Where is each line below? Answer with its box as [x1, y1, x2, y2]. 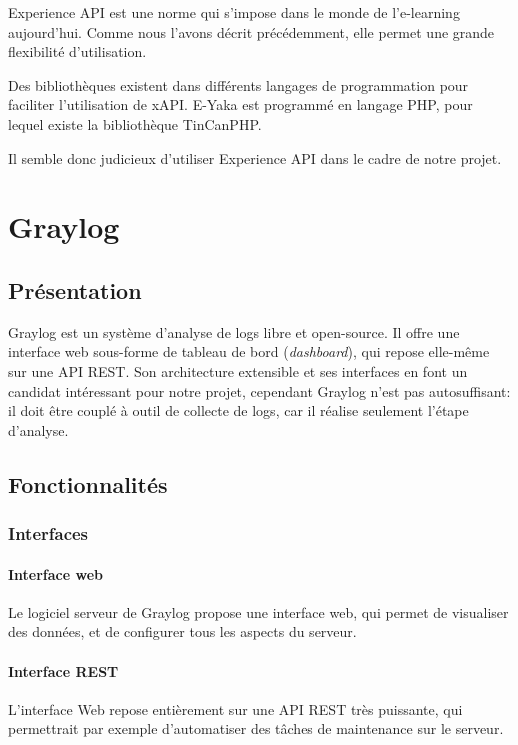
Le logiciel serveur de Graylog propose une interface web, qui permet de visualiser [8, 601, 509, 622]
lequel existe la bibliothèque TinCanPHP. [8, 113, 262, 134]
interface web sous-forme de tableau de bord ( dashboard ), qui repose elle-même [8, 341, 490, 362]
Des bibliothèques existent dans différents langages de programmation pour [8, 74, 469, 95]
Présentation [8, 274, 142, 305]
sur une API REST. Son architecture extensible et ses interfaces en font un [8, 360, 468, 381]
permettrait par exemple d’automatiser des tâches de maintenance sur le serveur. [8, 718, 504, 739]
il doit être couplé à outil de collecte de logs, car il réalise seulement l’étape [8, 400, 469, 421]
